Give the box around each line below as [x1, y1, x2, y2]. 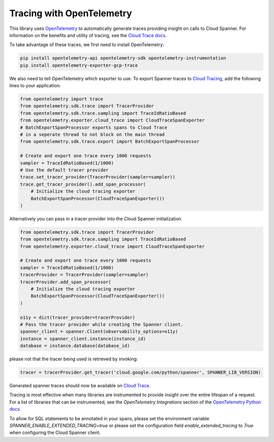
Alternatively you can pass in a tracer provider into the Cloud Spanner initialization [9, 216, 182, 222]
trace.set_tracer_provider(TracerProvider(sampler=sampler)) [20, 174, 176, 180]
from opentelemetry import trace [20, 96, 104, 102]
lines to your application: [9, 83, 61, 89]
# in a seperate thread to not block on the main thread [20, 132, 165, 138]
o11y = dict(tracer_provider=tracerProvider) [20, 315, 135, 320]
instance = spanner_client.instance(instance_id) [20, 335, 146, 342]
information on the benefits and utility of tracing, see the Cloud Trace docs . [9, 32, 167, 38]
